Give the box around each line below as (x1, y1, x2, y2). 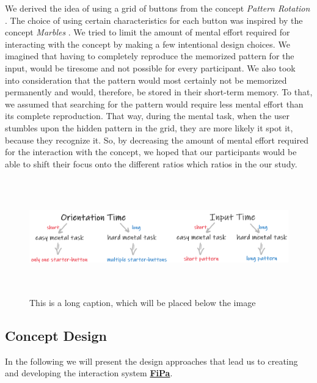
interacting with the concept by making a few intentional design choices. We (5, 37, 290, 50)
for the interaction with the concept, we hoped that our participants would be (5, 145, 297, 158)
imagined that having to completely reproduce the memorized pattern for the (5, 49, 294, 62)
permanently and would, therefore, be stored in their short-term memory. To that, (5, 86, 313, 98)
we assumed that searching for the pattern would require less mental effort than (5, 97, 304, 110)
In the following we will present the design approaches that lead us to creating (5, 354, 298, 367)
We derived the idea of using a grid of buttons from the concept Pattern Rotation (5, 2, 310, 14)
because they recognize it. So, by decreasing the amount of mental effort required (5, 133, 308, 146)
